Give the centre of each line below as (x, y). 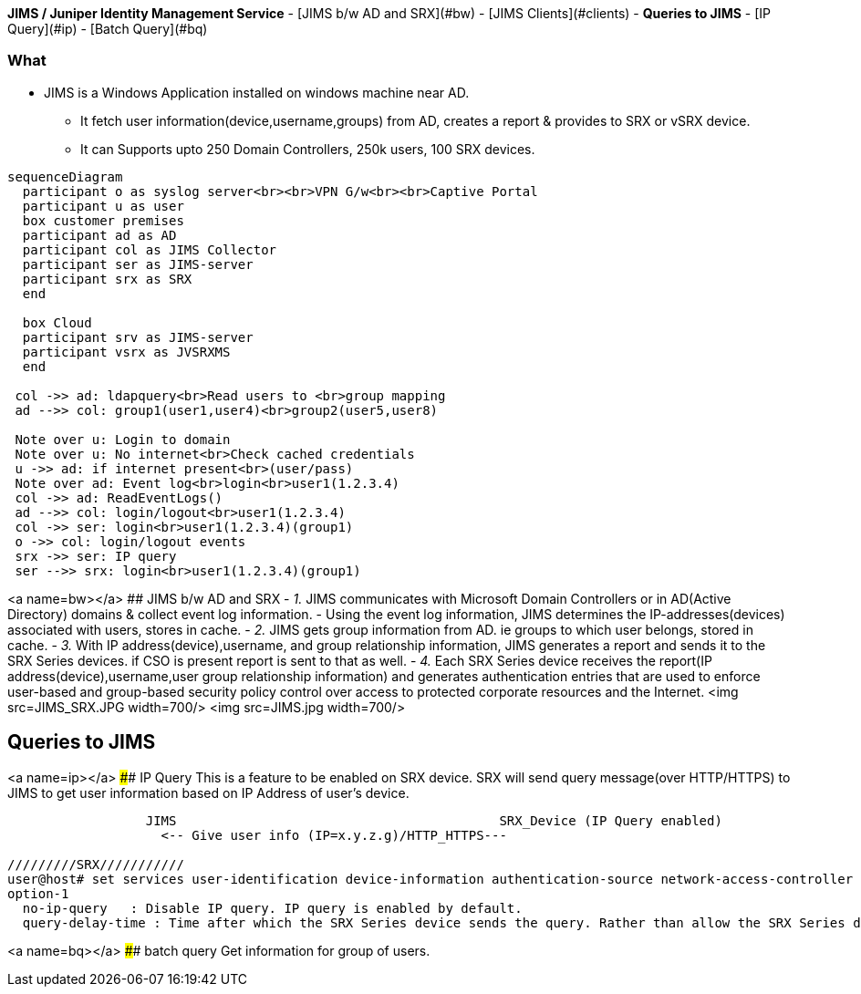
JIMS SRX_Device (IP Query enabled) (434, 820)
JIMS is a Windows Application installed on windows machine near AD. (257, 92)
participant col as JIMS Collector (150, 249)
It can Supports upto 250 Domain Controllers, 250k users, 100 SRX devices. (308, 149)
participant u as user (103, 206)
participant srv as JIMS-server (138, 337)
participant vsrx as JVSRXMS (126, 352)
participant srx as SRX (107, 279)
